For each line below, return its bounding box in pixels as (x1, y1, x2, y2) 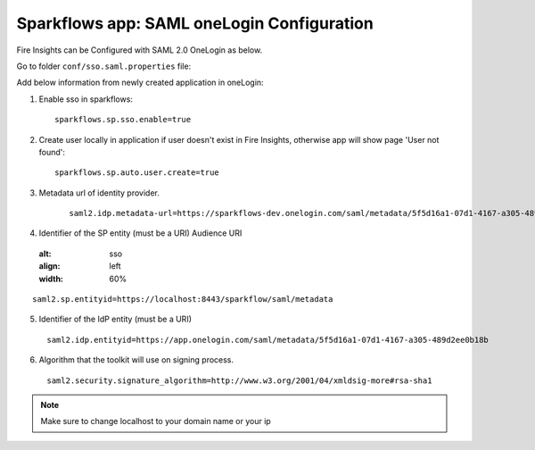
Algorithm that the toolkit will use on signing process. (38, 354, 235, 365)
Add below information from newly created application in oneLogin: (16, 77, 264, 88)
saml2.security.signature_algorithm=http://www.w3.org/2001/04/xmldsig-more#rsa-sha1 (46, 375, 432, 386)
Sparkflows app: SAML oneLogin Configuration (16, 13, 374, 33)
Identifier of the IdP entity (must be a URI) (38, 313, 192, 325)
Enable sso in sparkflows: (38, 94, 134, 104)
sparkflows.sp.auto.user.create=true (54, 168, 220, 178)
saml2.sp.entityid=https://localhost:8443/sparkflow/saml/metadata (32, 295, 333, 304)
